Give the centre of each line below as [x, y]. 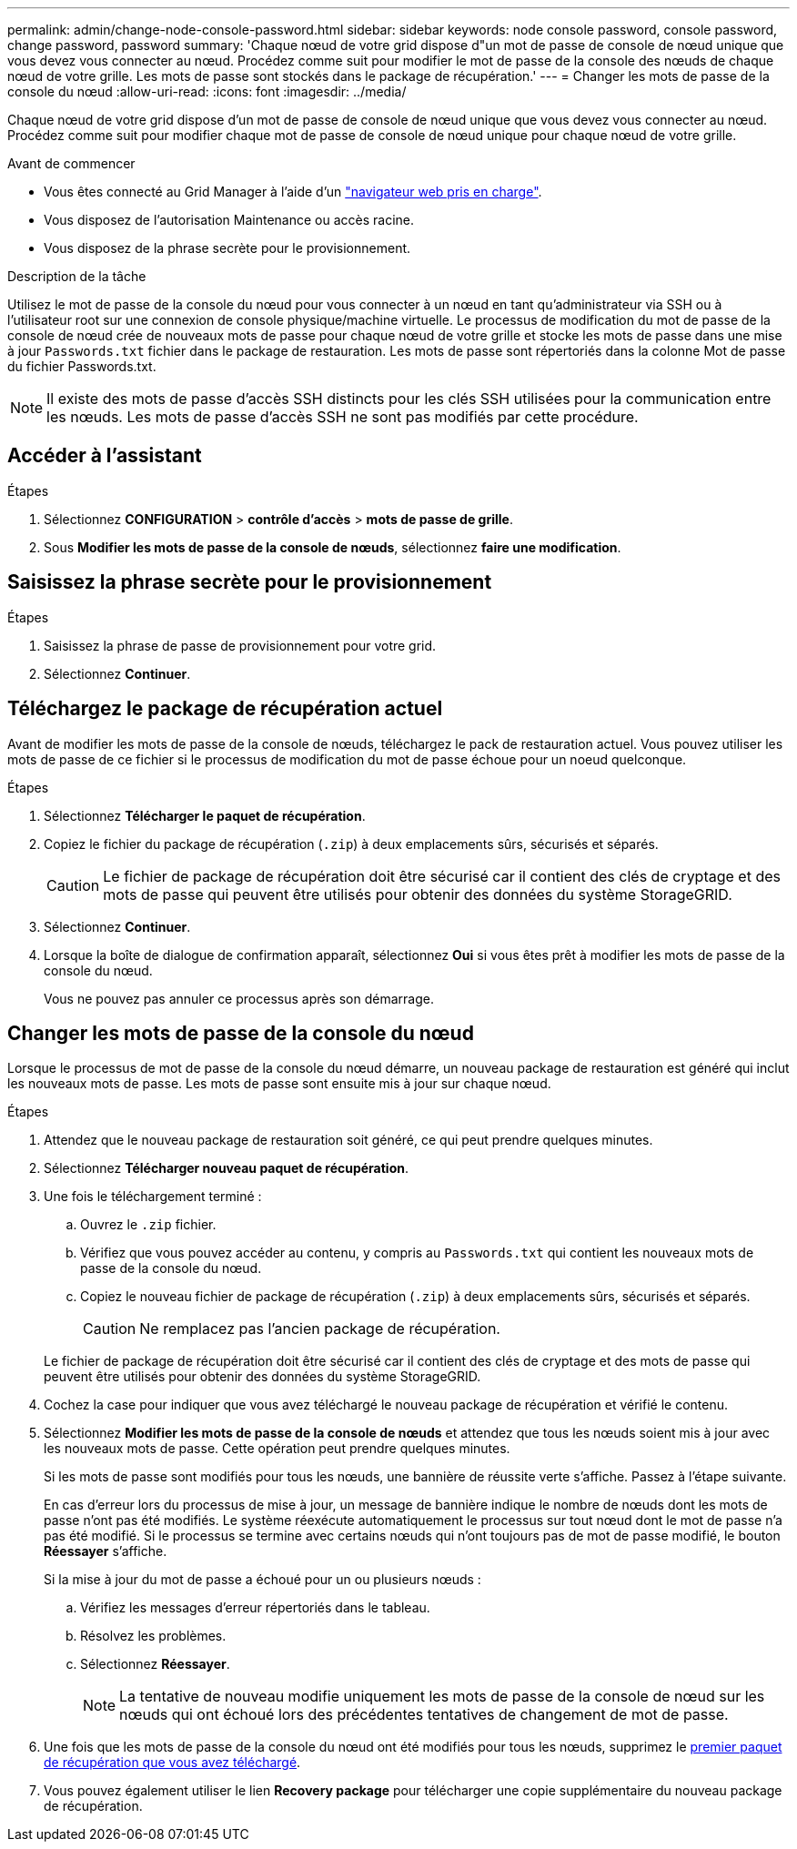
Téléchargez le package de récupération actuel [225, 709]
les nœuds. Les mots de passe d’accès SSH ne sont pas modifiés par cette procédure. [343, 417]
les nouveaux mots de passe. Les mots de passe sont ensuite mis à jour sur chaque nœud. [279, 1084]
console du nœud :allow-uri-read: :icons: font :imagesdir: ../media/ [207, 91]
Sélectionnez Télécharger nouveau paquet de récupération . [227, 1168]
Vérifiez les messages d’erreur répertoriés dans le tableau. [255, 1608]
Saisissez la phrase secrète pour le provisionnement [250, 582]
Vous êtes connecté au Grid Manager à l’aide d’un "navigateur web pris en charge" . [293, 192]
